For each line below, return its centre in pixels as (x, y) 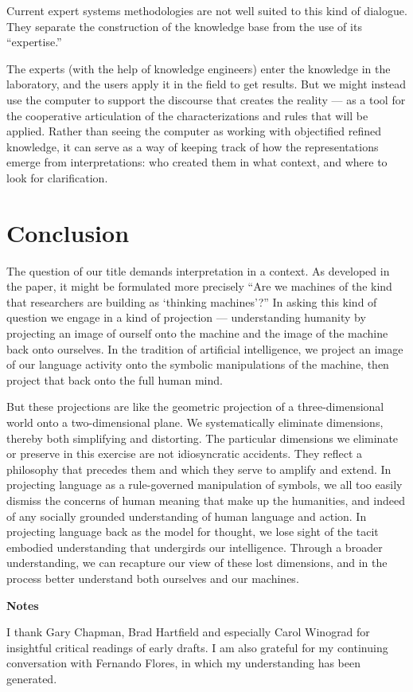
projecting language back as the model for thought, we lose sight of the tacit (193, 532)
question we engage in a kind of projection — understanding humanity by (186, 317)
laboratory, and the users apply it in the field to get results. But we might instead (206, 84)
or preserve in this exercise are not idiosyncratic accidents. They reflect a (185, 454)
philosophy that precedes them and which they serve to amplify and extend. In (199, 469)
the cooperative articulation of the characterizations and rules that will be (187, 115)
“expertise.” (34, 42)
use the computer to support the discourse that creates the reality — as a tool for (206, 99)
